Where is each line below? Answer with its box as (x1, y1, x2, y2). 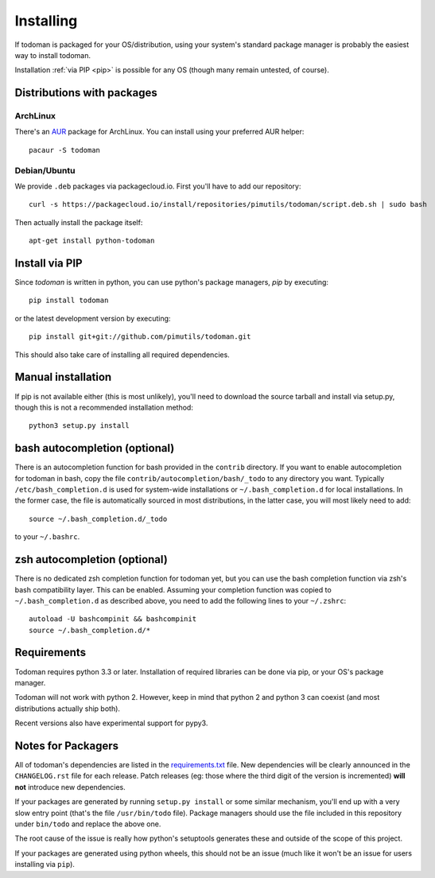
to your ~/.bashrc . (14, 532, 80, 542)
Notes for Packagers (14, 739, 119, 752)
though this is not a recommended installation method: (14, 402, 194, 412)
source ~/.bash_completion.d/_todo (29, 514, 168, 523)
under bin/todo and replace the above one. (14, 819, 161, 829)
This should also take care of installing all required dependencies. (14, 350, 230, 359)
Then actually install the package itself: (14, 217, 143, 227)
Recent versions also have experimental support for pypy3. (14, 718, 208, 728)
